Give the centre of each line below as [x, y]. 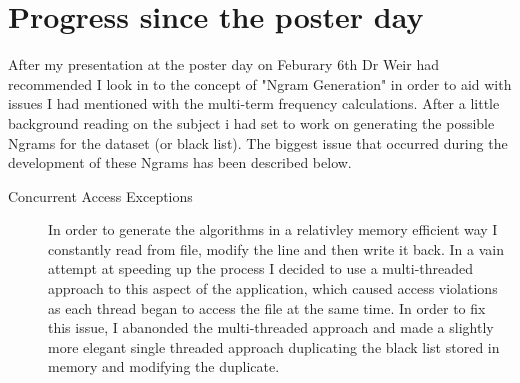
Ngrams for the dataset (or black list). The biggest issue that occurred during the [258, 142]
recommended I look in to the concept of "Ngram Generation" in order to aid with [260, 83]
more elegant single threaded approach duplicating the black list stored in [274, 346]
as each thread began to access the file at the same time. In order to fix [267, 307]
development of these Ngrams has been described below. [180, 162]
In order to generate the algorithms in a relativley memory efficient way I [273, 229]
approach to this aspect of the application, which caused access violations [273, 288]
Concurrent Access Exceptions [100, 195]
